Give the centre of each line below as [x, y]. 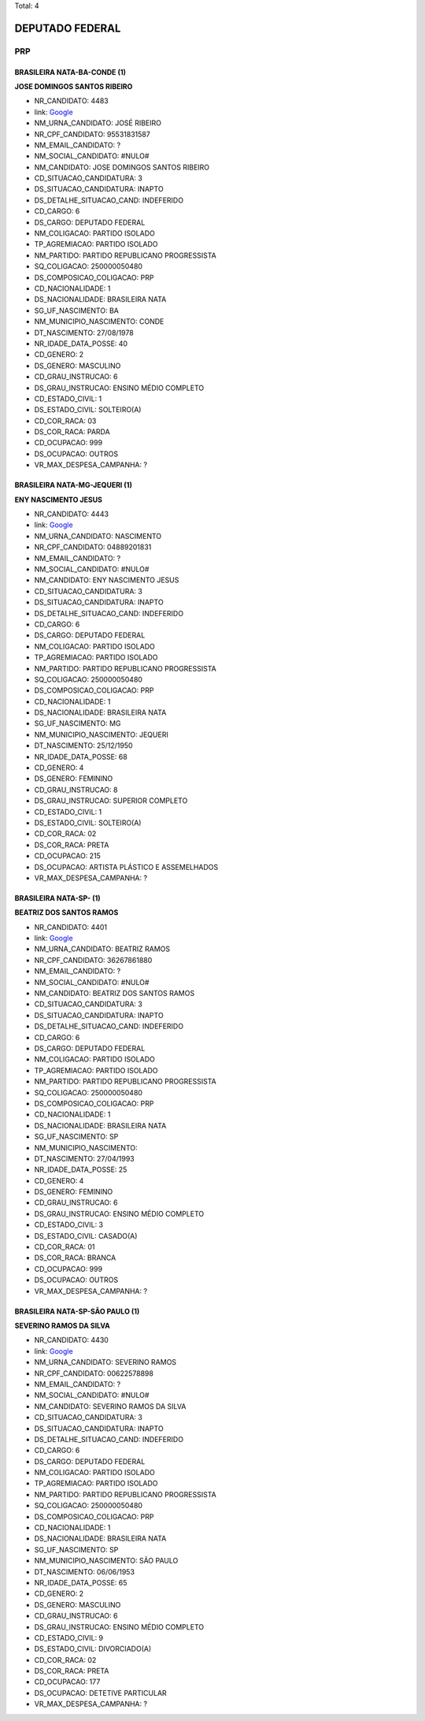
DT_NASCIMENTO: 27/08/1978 [84, 333]
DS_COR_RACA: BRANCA [75, 1258]
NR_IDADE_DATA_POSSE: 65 [81, 1582]
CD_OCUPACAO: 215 [68, 856]
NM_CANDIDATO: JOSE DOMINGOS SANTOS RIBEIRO [122, 167]
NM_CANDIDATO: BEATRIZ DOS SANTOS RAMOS [115, 994]
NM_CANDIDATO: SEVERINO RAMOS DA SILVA [110, 1406]
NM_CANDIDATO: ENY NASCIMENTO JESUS [107, 580]
